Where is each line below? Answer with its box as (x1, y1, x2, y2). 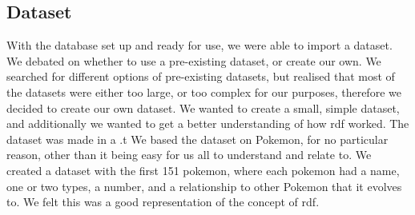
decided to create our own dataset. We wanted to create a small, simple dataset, (6, 99, 400, 116)
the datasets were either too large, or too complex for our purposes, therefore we (6, 83, 401, 100)
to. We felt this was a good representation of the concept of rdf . (6, 193, 320, 210)
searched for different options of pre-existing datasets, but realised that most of (6, 68, 395, 85)
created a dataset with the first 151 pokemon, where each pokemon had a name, (6, 161, 400, 178)
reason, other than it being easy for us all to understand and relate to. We (6, 146, 372, 163)
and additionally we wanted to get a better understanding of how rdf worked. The (6, 115, 409, 132)
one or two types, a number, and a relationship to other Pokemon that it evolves (6, 177, 402, 194)
